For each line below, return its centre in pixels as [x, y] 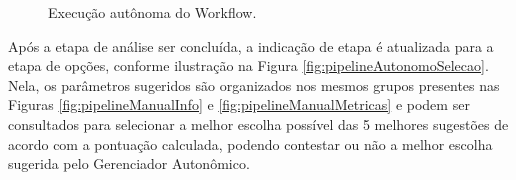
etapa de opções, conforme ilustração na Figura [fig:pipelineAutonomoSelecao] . [248, 65]
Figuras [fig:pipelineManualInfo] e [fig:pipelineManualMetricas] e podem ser [239, 104]
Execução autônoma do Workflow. [152, 12]
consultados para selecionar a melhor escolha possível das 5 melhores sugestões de [258, 123]
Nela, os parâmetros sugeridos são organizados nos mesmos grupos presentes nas [254, 84]
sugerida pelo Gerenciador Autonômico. [129, 163]
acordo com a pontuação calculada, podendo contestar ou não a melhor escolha [250, 143]
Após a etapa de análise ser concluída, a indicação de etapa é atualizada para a [251, 45]
